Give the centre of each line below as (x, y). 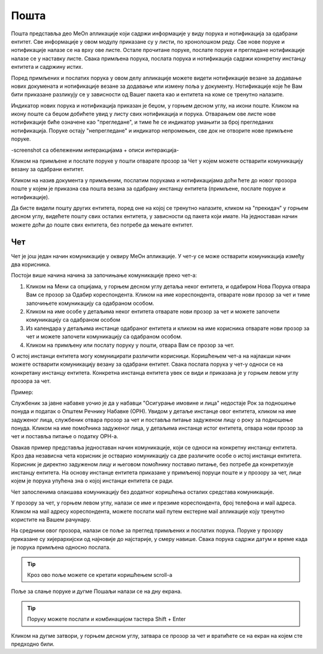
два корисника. (31, 265)
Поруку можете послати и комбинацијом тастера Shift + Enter (106, 619)
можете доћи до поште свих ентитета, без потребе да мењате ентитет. (102, 225)
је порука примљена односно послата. (61, 548)
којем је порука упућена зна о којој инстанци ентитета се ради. (92, 481)
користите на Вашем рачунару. (51, 519)
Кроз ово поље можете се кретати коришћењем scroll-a (100, 574)
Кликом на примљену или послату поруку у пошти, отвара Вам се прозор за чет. (130, 345)
